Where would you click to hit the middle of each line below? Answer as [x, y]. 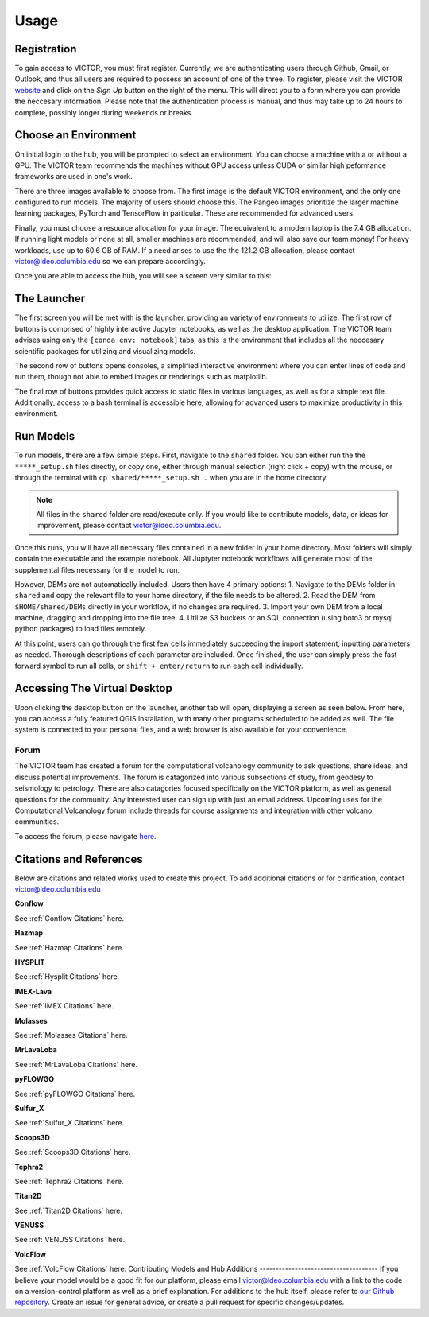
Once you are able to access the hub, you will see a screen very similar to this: [143, 276]
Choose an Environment [75, 135]
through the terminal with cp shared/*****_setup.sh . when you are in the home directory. [171, 478]
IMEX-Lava [33, 991]
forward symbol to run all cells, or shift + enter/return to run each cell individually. [159, 666]
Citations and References [79, 859]
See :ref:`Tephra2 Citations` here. [70, 1181]
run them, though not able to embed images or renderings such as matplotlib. [141, 377]
